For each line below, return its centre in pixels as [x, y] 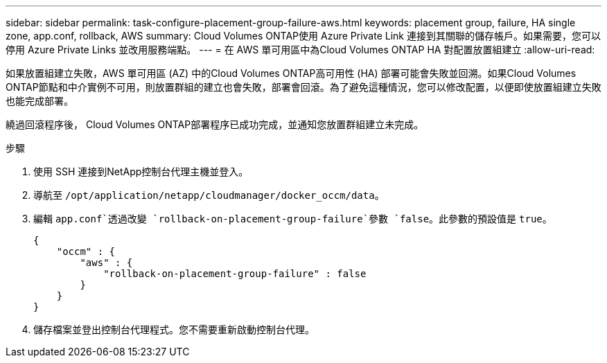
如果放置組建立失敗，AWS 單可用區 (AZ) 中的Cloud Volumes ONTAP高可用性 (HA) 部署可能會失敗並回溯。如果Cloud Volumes [291, 73]
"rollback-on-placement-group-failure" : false [235, 274]
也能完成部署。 [39, 101]
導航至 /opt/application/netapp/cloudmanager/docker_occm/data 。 [209, 195]
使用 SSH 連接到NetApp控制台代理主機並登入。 [141, 171]
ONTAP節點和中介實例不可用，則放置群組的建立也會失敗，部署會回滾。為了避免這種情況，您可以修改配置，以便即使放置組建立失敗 [303, 87]
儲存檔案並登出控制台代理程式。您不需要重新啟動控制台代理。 [174, 329]
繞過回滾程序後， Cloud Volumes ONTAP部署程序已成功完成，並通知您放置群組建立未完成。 [215, 124]
